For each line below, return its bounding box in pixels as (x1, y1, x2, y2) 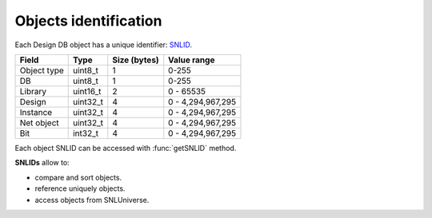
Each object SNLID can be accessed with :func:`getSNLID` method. (14, 143, 237, 153)
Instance (19, 106, 53, 117)
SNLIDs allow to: (14, 158, 70, 168)
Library (19, 85, 47, 97)
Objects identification (14, 12, 162, 30)
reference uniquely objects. (34, 184, 126, 193)
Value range (168, 54, 215, 65)
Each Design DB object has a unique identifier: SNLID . (14, 40, 192, 50)
